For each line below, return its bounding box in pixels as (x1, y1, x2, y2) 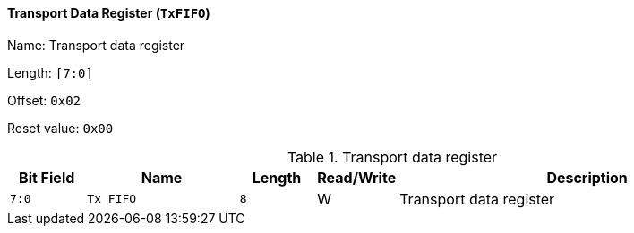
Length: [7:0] (7, 64, 93, 80)
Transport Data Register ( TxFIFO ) (7, 5, 210, 21)
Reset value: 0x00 (7, 120, 114, 136)
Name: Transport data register (7, 37, 185, 53)
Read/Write (317, 168, 397, 187)
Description (546, 168, 628, 187)
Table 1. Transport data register (287, 147, 498, 166)
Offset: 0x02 (7, 92, 81, 108)
